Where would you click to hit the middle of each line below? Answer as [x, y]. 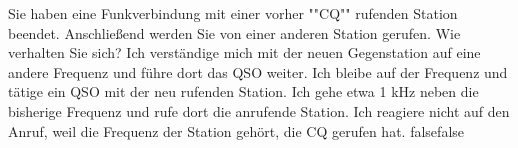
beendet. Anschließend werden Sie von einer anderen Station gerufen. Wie [234, 32]
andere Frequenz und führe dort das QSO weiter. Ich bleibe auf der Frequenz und [258, 71]
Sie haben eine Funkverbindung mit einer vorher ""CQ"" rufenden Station [233, 13]
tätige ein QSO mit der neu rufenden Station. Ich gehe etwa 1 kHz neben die [243, 91]
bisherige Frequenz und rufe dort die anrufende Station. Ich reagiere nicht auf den [259, 110]
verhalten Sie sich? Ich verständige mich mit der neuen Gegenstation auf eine [244, 52]
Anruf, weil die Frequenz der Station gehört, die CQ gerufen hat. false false [236, 130]
